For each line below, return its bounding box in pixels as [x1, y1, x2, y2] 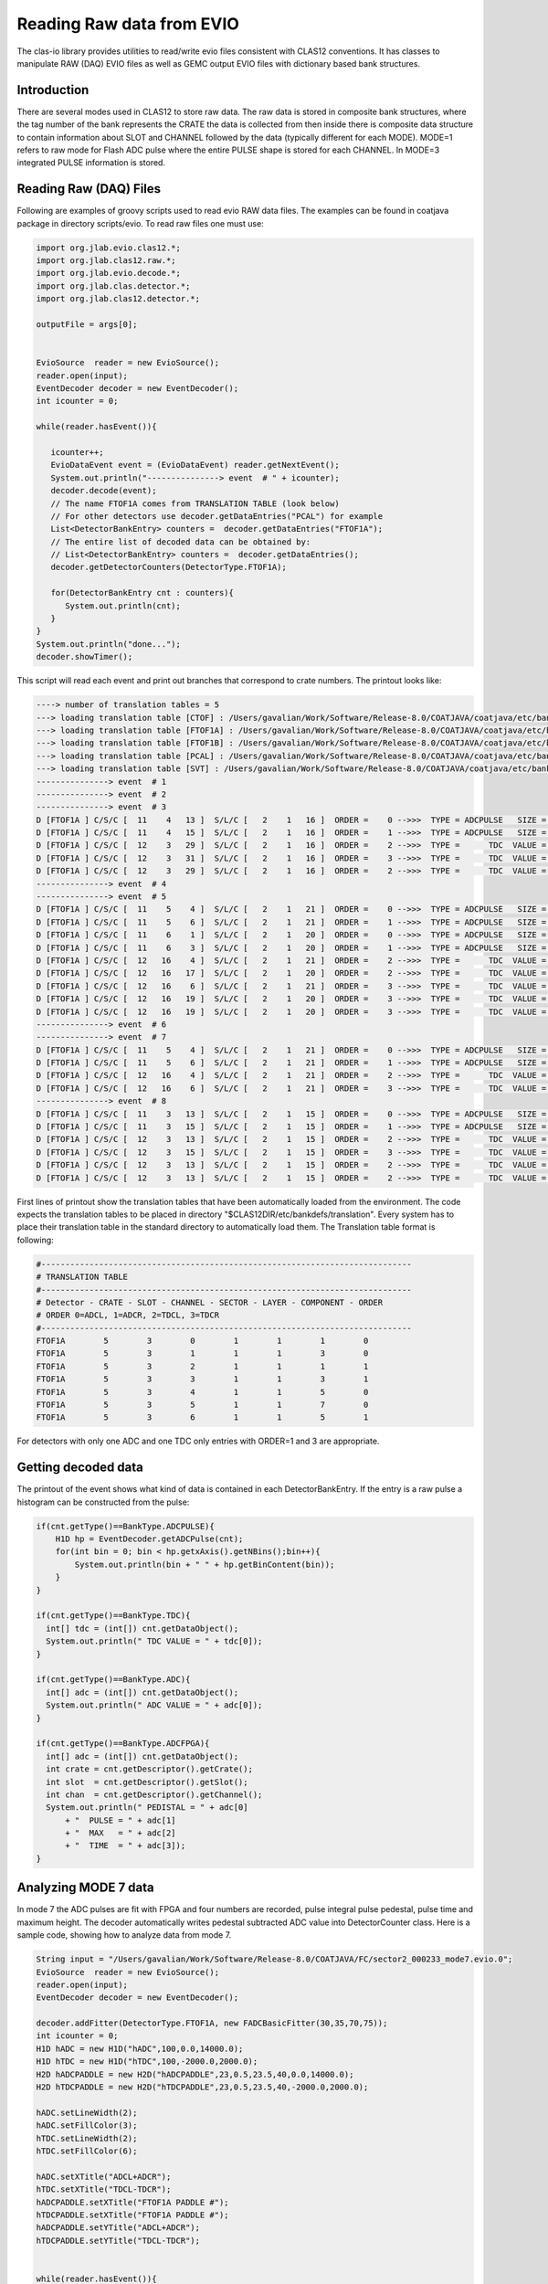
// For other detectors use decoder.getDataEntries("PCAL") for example [50, 511, 384, 521]
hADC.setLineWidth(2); [36, 2107, 138, 2118]
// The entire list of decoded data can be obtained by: [50, 536, 311, 547]
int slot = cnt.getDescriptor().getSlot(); [46, 1777, 248, 1787]
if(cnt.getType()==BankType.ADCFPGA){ [36, 1739, 210, 1749]
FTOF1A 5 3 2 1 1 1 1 [36, 1361, 369, 1371]
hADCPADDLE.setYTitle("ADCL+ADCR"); [36, 2223, 201, 2233]
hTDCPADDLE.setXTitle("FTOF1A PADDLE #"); [36, 2209, 229, 2220]
